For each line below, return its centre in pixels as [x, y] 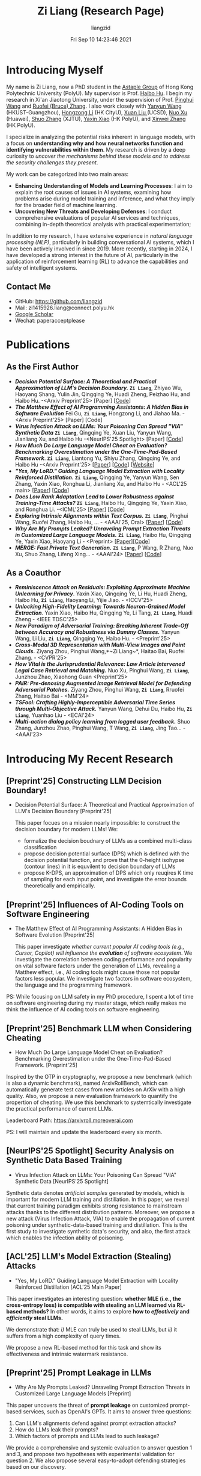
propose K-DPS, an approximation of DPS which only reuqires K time [109, 873]
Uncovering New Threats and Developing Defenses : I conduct [93, 211]
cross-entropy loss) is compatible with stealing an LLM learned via [91, 1305]
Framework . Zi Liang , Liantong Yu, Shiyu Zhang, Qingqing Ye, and [98, 458]
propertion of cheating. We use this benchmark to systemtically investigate [99, 1102]
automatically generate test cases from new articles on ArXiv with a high [96, 1089]
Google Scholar [34, 314]
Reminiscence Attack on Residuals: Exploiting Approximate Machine [103, 588]
